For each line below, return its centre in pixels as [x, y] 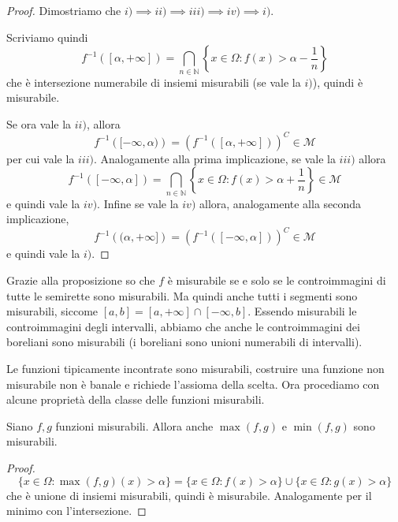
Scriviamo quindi [47, 37]
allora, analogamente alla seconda [281, 203]
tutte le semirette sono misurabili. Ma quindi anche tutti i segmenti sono [182, 295]
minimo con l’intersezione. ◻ [76, 511]
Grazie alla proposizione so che [81, 280]
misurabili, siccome [52, 311]
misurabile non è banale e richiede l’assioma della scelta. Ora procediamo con [193, 384]
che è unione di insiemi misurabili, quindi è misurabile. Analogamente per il [189, 495]
